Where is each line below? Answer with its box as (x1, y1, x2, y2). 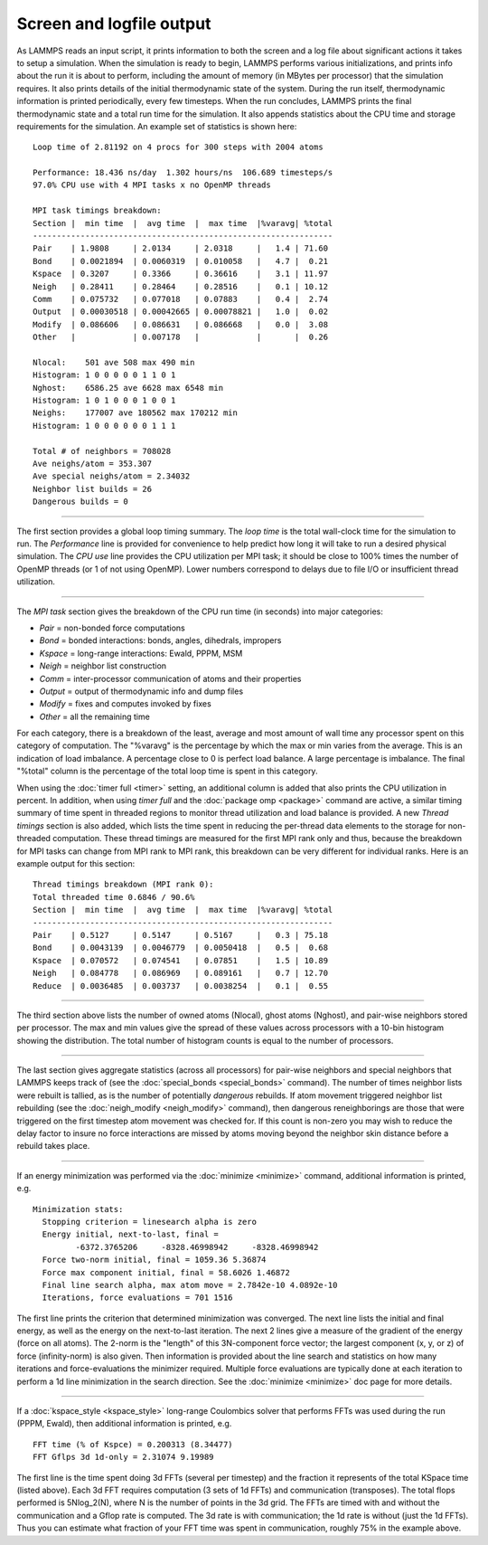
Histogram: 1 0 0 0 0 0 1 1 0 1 (33, 370, 176, 380)
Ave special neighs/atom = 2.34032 (33, 471, 191, 481)
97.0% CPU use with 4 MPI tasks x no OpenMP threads (33, 180, 271, 190)
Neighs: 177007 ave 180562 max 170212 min (33, 408, 239, 418)
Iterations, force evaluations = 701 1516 (42, 1293, 234, 1303)
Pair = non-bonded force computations (39, 622, 185, 633)
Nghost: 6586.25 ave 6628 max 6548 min (33, 383, 224, 393)
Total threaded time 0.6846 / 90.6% (33, 892, 195, 902)
